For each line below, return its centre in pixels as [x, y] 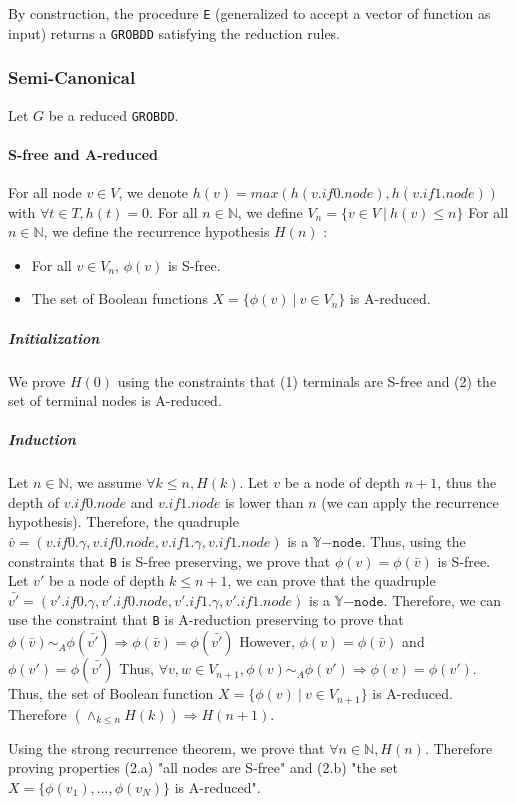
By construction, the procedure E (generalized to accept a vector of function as [249, 13]
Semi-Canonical [72, 77]
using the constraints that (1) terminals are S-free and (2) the [307, 380]
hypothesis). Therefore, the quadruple [123, 521]
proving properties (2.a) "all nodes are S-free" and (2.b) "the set [203, 767]
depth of [33, 501]
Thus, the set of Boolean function [111, 693]
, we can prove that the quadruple [331, 580]
